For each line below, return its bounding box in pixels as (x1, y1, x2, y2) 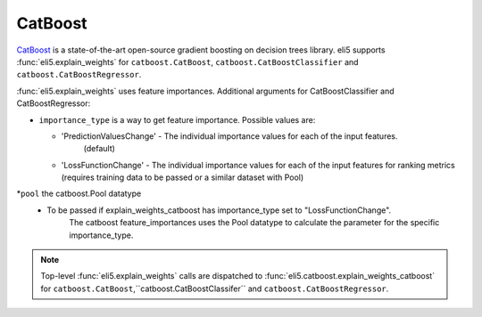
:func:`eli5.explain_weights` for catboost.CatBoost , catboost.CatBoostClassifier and (16, 56, 359, 67)
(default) (83, 143, 116, 154)
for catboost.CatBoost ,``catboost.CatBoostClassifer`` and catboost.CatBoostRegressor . (40, 283, 389, 294)
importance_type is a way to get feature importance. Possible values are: (38, 114, 316, 125)
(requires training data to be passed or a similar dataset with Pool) (61, 172, 304, 183)
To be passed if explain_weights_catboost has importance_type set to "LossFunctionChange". (46, 205, 392, 215)
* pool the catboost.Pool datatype (16, 188, 142, 199)
